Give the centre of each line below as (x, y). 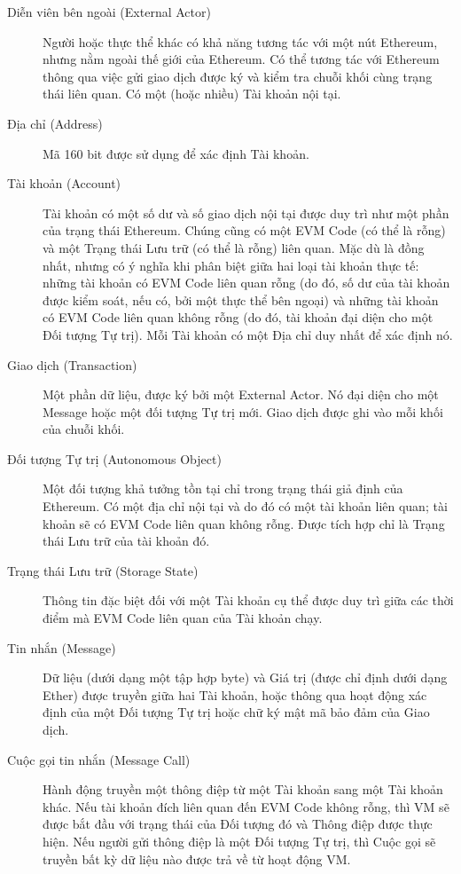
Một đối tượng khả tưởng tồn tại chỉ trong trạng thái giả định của (223, 488)
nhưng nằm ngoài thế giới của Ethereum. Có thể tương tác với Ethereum (241, 59)
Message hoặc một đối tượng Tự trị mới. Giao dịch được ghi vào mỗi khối (243, 411)
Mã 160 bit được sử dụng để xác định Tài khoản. (176, 153)
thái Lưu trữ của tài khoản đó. (126, 541)
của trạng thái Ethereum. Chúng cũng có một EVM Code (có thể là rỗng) (244, 230)
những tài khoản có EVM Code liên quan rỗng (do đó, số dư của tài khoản (246, 283)
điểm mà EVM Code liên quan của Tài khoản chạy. (183, 618)
